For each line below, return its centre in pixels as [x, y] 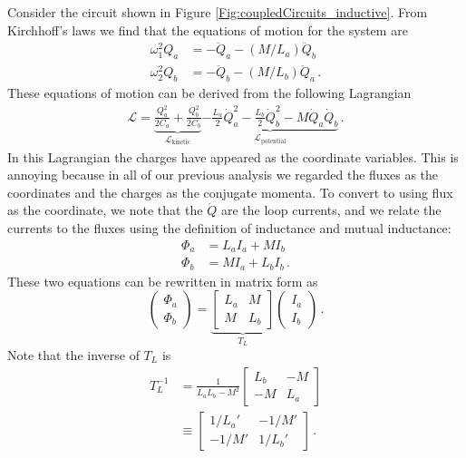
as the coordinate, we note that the [105, 210]
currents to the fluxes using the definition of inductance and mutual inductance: [229, 227]
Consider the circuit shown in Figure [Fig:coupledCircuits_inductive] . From [218, 12]
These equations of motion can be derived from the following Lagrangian [209, 93]
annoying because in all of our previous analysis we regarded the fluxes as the [223, 175]
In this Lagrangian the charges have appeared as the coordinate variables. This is [233, 156]
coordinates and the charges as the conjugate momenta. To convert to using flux [230, 192]
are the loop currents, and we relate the [331, 210]
